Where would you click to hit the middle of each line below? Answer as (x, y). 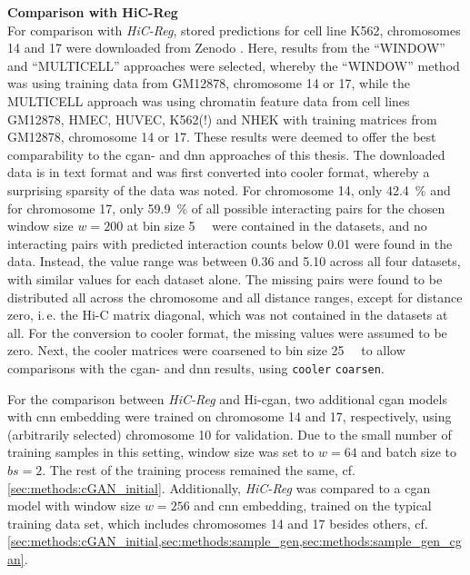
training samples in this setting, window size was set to (161, 452)
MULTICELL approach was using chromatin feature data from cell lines (209, 100)
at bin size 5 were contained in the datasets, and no (277, 226)
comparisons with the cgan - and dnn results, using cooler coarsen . (196, 367)
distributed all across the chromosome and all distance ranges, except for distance (235, 297)
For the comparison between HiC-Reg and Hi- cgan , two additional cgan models (227, 398)
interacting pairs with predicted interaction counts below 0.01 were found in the (230, 243)
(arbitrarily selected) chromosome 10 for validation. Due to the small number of (230, 434)
